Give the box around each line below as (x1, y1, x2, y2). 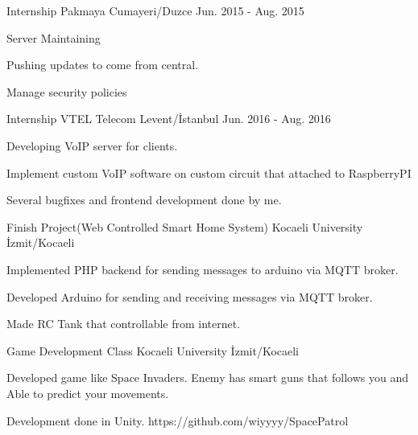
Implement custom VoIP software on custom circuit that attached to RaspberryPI (6, 164, 412, 181)
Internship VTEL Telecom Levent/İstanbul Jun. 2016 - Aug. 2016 (6, 110, 331, 127)
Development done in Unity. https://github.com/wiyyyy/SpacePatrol (6, 412, 349, 429)
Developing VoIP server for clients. (6, 137, 178, 154)
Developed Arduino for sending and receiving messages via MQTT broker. (6, 288, 373, 305)
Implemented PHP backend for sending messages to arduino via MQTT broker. (6, 261, 399, 277)
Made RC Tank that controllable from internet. (6, 315, 241, 332)
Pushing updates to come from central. (6, 56, 199, 73)
